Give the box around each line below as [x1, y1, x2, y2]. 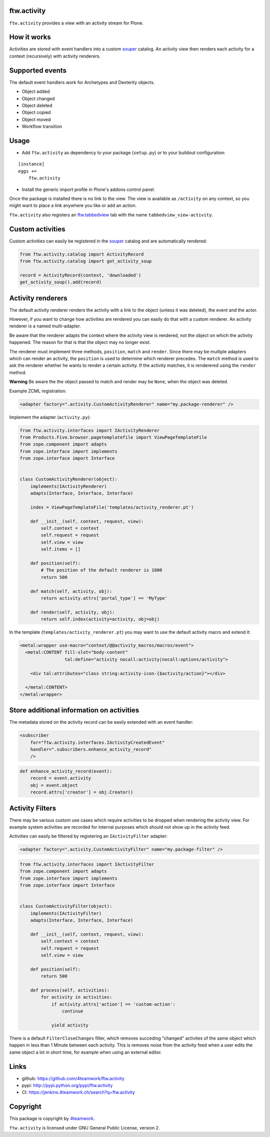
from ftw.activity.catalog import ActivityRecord [19, 251, 144, 257]
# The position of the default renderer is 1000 [40, 567, 162, 573]
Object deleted [21, 102, 52, 108]
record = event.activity [30, 775, 91, 781]
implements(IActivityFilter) [30, 910, 102, 916]
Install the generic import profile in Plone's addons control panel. [21, 186, 155, 192]
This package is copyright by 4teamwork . [9, 1116, 95, 1122]
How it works [9, 33, 51, 41]
